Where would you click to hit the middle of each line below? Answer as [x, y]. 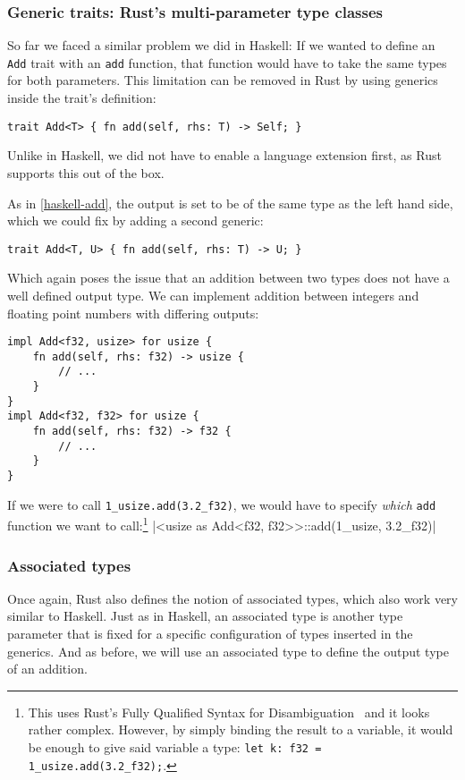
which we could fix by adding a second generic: [135, 220]
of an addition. [47, 669]
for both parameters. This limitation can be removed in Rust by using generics [223, 80]
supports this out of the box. [86, 172]
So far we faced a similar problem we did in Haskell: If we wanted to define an [221, 45]
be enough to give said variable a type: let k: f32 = [175, 746]
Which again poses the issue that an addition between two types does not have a [228, 278]
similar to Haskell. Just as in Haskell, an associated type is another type [205, 616]
